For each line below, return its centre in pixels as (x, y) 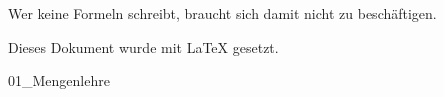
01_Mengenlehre (59, 80)
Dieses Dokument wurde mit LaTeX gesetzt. (143, 46)
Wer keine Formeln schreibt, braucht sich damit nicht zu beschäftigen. (222, 13)
